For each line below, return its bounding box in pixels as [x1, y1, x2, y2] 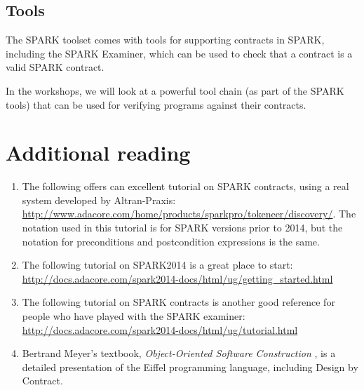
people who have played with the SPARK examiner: [22, 309, 245, 323]
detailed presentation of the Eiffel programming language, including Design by [22, 359, 358, 374]
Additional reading [6, 138, 191, 167]
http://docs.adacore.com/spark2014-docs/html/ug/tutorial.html [22, 322, 298, 337]
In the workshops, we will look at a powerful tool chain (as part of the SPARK [6, 83, 344, 97]
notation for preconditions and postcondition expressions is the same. [22, 234, 320, 248]
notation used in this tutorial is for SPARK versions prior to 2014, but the [22, 220, 343, 235]
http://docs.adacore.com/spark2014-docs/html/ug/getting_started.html [22, 271, 333, 285]
